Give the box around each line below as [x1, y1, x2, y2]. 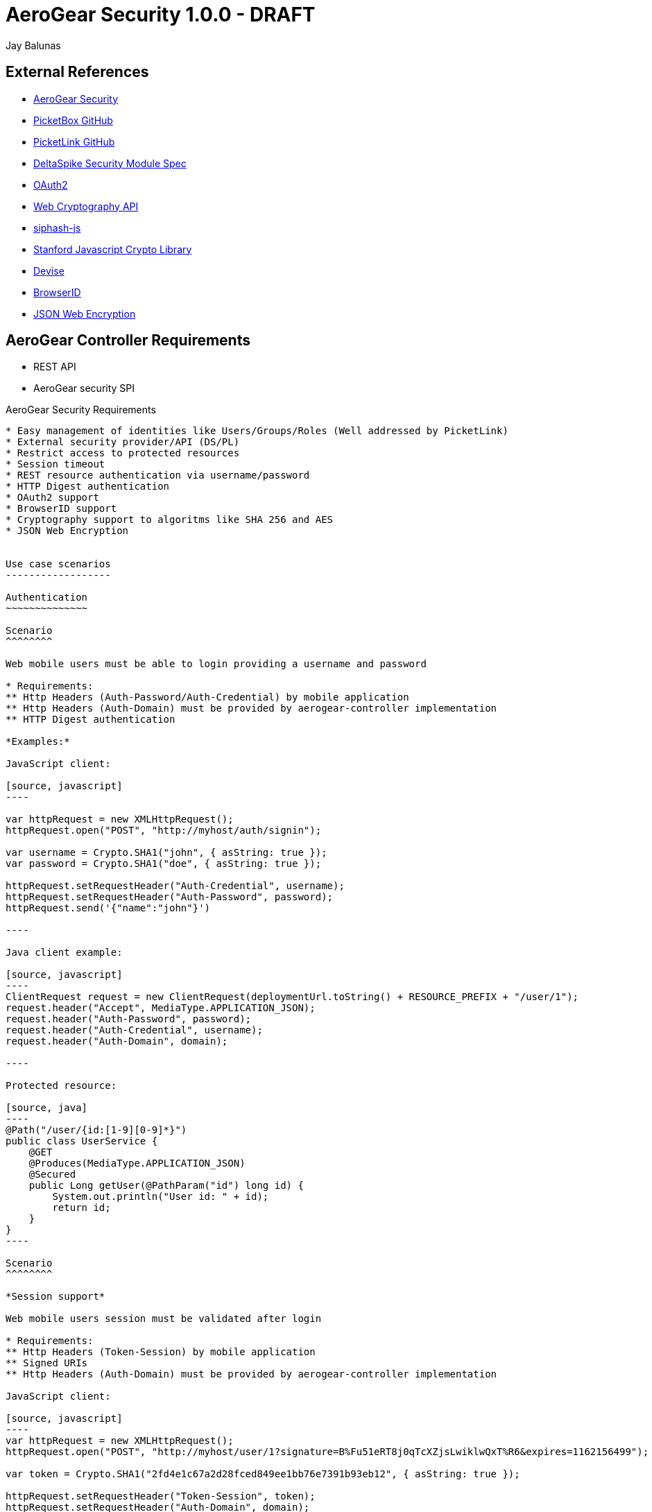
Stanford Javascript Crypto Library [33, 243, 192, 255]
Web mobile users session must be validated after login [6, 1313, 322, 1325]
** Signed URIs [6, 1357, 88, 1369]
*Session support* [6, 1291, 105, 1303]
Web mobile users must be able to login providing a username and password [6, 658, 427, 670]
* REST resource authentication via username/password [6, 470, 310, 481]
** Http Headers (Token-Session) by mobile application [6, 1346, 316, 1358]
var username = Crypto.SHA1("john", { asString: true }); [6, 847, 327, 859]
